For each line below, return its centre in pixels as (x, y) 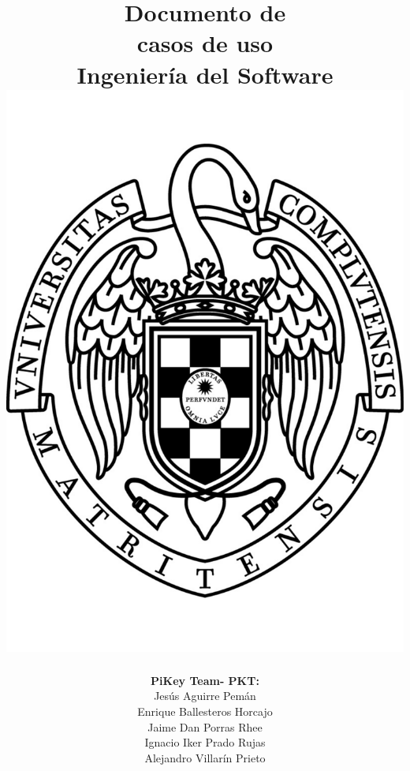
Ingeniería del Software (205, 74)
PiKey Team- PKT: (205, 680)
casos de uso (205, 43)
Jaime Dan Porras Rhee (205, 726)
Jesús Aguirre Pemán (205, 696)
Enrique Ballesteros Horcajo (205, 711)
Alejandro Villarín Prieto (205, 757)
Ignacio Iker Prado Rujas (205, 742)
